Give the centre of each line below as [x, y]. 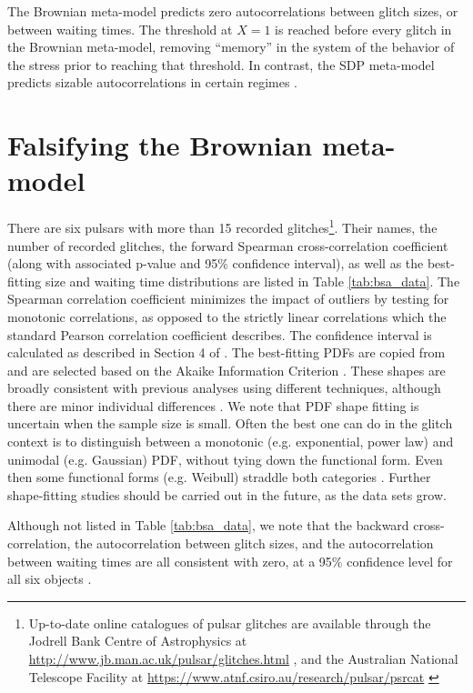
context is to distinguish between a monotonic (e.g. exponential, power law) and [231, 442]
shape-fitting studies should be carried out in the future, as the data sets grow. [227, 494]
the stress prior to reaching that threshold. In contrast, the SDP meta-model [221, 64]
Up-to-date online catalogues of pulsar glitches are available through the [230, 623]
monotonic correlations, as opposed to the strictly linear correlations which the [227, 316]
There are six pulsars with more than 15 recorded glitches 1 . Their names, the [222, 226]
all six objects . [50, 579]
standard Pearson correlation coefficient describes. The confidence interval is [220, 334]
